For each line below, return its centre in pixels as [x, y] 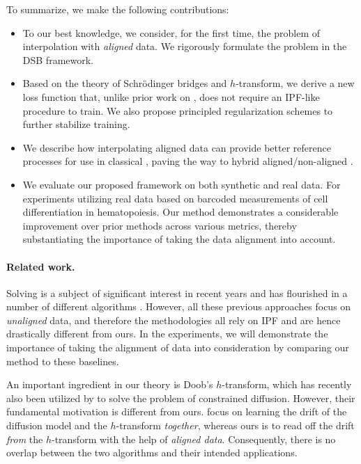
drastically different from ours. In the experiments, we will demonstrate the [167, 334]
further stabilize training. [76, 124]
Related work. [41, 266]
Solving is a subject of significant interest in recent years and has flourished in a [177, 293]
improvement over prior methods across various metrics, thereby [160, 225]
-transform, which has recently [287, 384]
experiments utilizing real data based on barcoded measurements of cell [175, 198]
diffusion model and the [57, 425]
